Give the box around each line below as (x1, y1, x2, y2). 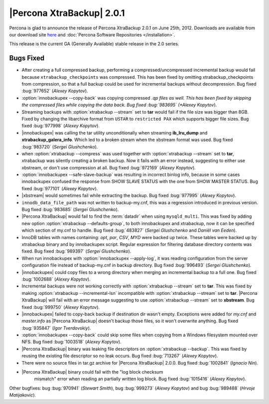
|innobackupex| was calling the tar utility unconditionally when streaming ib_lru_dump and (21, 130, 208, 135)
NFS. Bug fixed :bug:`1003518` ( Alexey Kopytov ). (21, 339, 122, 345)
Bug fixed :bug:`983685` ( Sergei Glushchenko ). (21, 207, 119, 213)
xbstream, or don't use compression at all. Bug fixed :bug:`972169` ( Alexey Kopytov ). (21, 164, 196, 170)
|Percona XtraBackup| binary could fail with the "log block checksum (21, 369, 163, 375)
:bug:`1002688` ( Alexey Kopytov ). (21, 276, 91, 282)
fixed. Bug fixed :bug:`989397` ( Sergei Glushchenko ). (21, 248, 132, 254)
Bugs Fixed (9, 54, 45, 62)
